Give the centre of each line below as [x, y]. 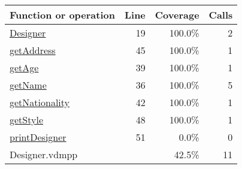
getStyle [27, 120]
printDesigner [38, 137]
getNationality [40, 102]
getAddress [33, 50]
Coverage [177, 15]
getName [28, 85]
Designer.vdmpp [44, 154]
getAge [24, 67]
